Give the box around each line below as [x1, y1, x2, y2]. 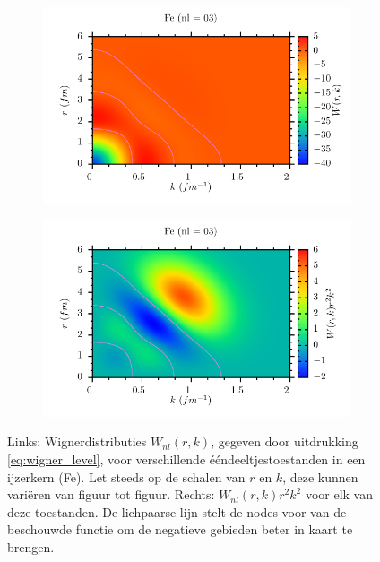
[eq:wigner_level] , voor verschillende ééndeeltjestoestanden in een [7, 449, 366, 468]
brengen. [7, 537, 55, 556]
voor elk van [305, 485, 374, 504]
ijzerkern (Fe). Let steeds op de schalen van [7, 467, 246, 486]
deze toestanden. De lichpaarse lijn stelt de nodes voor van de [7, 502, 347, 521]
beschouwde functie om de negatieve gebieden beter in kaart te [7, 520, 353, 539]
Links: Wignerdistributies [7, 432, 147, 451]
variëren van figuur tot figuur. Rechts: [7, 485, 215, 504]
